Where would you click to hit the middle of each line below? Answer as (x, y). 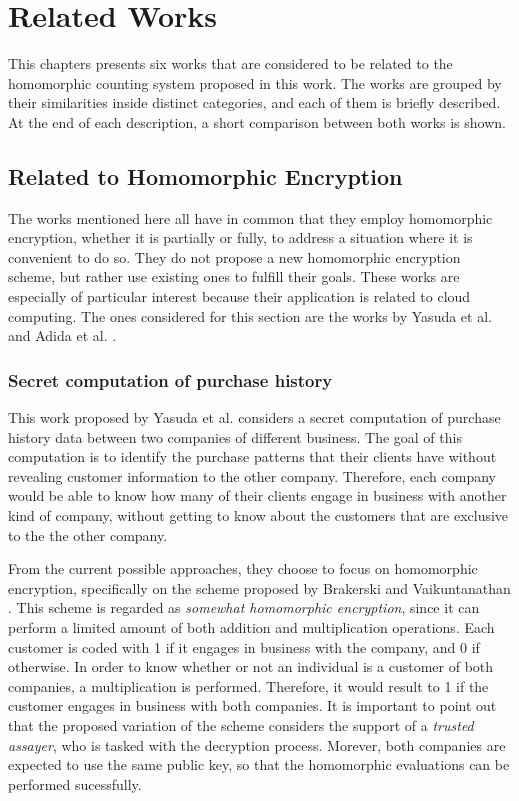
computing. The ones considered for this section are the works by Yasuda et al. (250, 315)
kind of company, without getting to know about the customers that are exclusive (258, 515)
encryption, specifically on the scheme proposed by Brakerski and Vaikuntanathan (259, 587)
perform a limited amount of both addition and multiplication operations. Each (251, 627)
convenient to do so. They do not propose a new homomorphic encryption (234, 256)
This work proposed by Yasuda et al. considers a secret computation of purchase (254, 417)
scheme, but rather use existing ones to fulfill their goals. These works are (234, 276)
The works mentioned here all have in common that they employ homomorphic (250, 217)
